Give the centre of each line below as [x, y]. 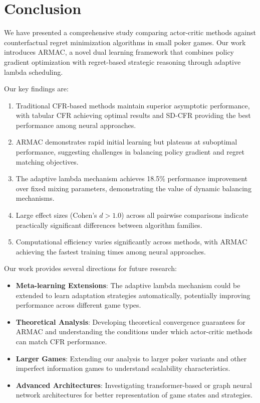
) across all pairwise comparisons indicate [185, 215]
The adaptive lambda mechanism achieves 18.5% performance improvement [132, 178]
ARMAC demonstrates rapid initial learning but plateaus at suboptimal [126, 142]
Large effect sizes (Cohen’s [56, 215]
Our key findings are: [36, 89]
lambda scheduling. [34, 72]
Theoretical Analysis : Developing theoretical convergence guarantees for [131, 321]
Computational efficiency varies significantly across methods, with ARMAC [132, 242]
